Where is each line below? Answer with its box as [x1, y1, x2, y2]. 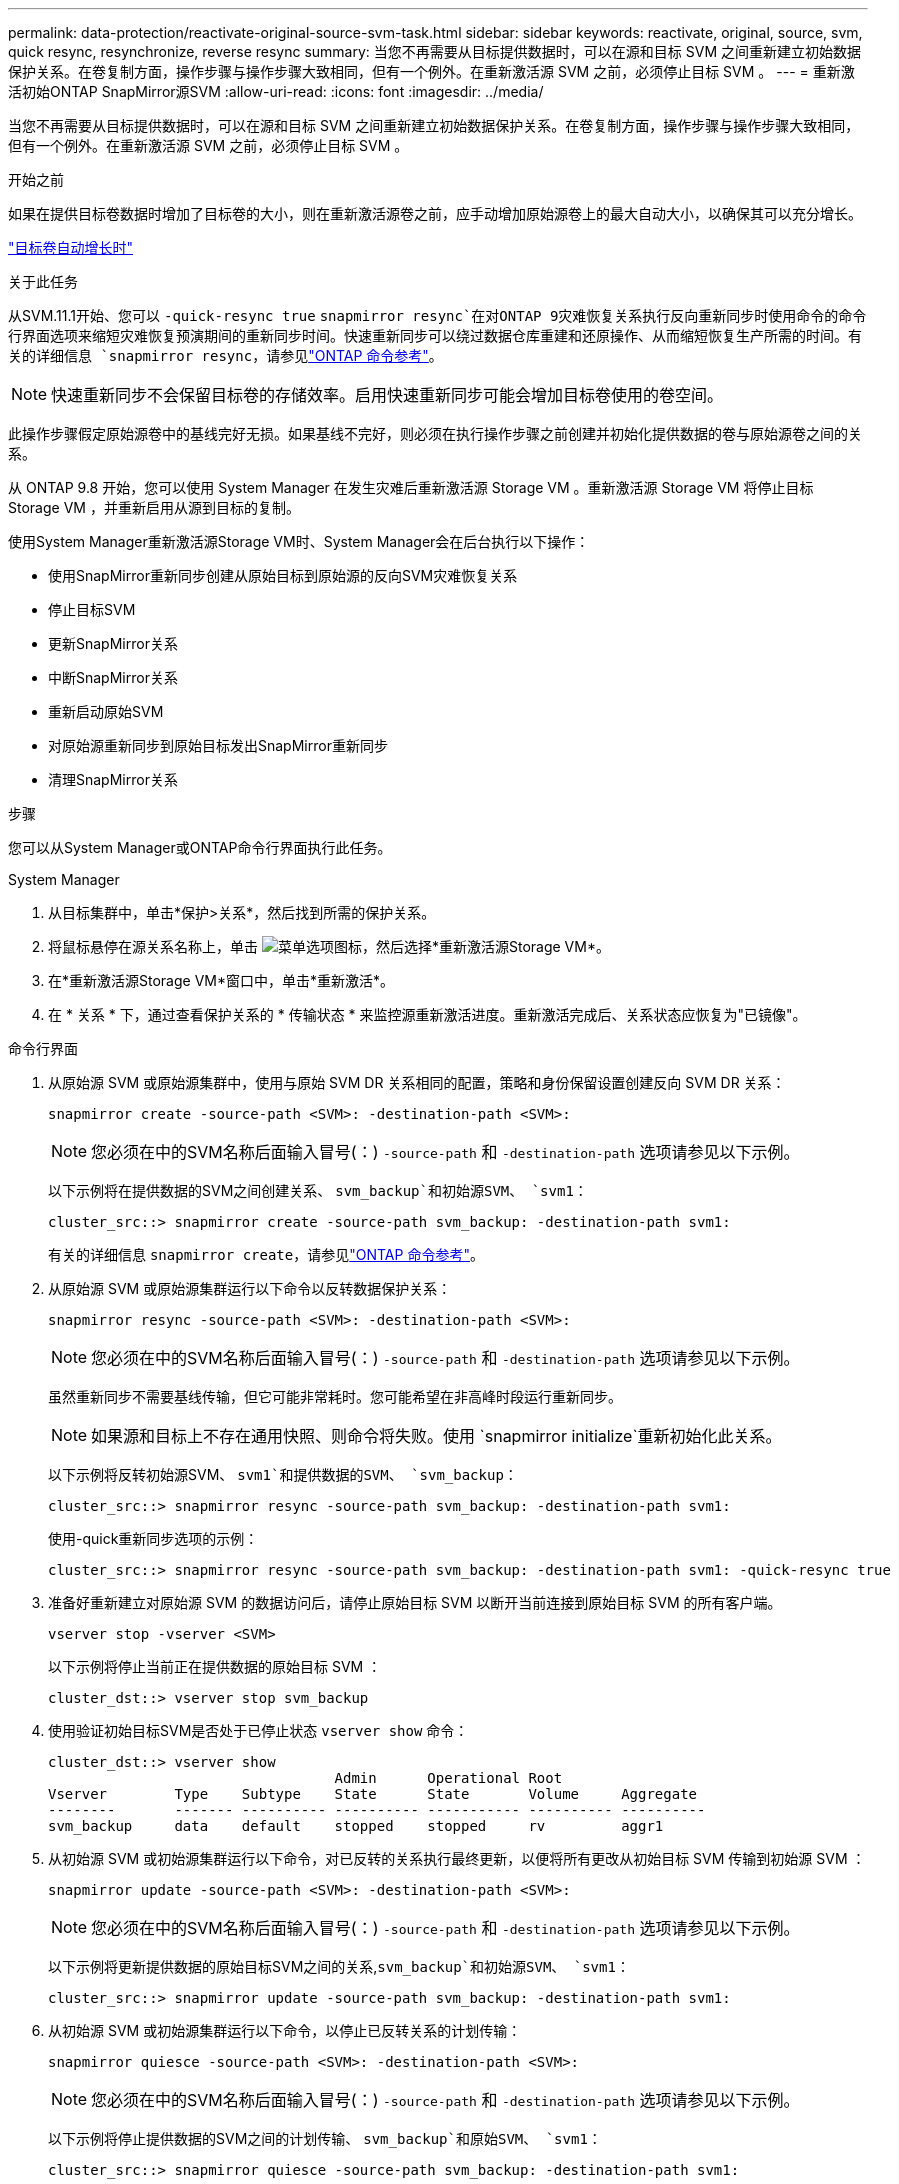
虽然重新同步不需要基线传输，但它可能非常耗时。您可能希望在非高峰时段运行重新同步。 [48, 1388, 622, 1405]
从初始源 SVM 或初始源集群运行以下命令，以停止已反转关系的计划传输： [48, 2022, 522, 2039]
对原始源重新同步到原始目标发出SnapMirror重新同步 [48, 737, 388, 754]
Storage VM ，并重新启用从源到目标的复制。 [8, 499, 300, 516]
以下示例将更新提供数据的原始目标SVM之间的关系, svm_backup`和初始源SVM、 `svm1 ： [48, 1958, 630, 1975]
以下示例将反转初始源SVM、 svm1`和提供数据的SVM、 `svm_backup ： [48, 1466, 518, 1483]
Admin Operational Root [334, 1770, 563, 1786]
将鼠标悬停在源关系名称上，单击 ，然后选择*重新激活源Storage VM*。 [48, 938, 610, 955]
